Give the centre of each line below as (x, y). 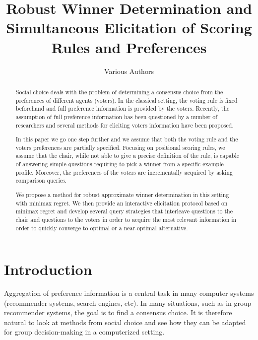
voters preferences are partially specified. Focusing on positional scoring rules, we (120, 147)
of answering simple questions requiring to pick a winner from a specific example (120, 164)
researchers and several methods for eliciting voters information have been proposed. (125, 125)
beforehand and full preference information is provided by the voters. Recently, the (123, 108)
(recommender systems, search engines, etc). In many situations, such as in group (128, 303)
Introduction (48, 269)
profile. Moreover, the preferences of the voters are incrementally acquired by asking (124, 172)
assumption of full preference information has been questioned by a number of (116, 116)
